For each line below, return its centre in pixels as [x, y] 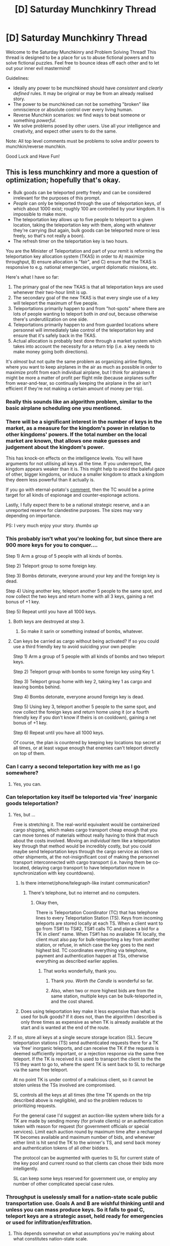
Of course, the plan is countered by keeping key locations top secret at [87, 743]
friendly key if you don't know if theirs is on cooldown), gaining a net [84, 717]
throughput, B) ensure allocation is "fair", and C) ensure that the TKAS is [81, 262]
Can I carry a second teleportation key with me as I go [73, 767]
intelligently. [26, 1168]
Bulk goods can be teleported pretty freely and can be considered [82, 192]
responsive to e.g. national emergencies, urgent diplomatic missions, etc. [82, 267]
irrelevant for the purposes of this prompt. [57, 198]
